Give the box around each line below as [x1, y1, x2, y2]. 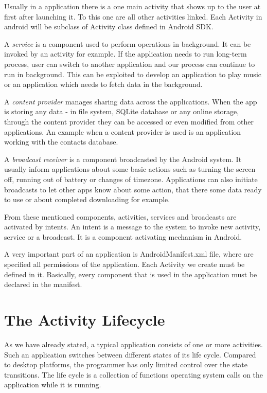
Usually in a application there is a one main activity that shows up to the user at [4, 1, 261, 11]
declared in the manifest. [4, 279, 82, 290]
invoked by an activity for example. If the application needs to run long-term [4, 48, 247, 59]
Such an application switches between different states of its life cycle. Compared [4, 349, 256, 360]
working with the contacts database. [4, 136, 118, 147]
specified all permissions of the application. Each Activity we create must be [4, 259, 245, 270]
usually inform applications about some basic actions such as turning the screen [4, 164, 256, 174]
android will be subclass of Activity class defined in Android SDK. [4, 21, 213, 32]
